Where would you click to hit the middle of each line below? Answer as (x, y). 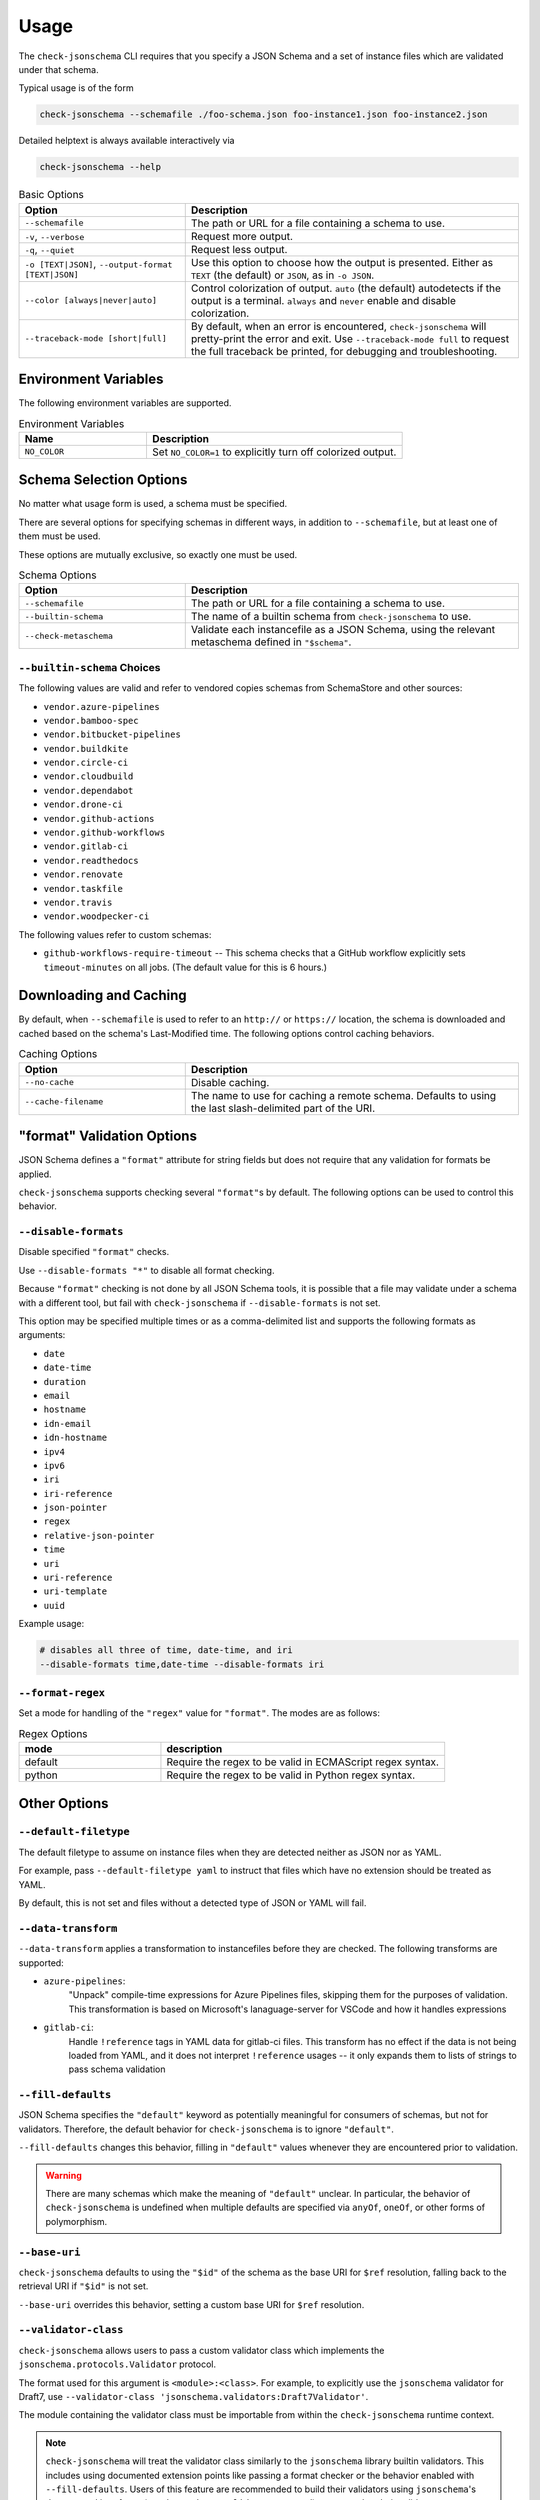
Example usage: (51, 1624)
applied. (35, 1174)
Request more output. (242, 236)
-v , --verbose (54, 236)
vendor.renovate (83, 874)
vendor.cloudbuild (88, 776)
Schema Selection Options (103, 480)
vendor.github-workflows (104, 833)
